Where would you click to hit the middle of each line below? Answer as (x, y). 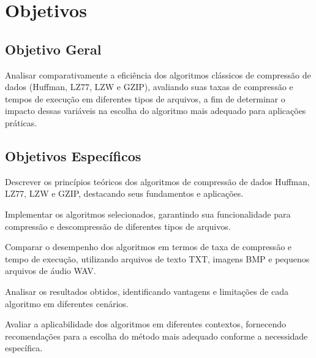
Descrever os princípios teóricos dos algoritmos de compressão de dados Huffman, (157, 181)
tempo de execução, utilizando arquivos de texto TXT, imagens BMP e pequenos (157, 258)
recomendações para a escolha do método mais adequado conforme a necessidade (156, 336)
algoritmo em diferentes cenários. (67, 303)
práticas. (21, 122)
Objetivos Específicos (73, 155)
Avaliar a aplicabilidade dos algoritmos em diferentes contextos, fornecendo (145, 324)
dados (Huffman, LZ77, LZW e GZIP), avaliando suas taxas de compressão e (149, 87)
